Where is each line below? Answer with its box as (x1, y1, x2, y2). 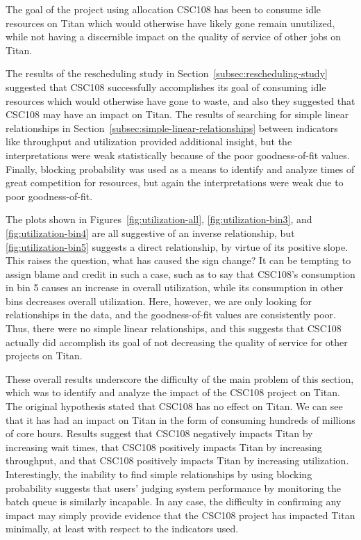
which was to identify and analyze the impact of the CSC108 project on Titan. (6, 385, 340, 400)
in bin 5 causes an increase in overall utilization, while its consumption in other (6, 280, 344, 295)
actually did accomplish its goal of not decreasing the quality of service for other (6, 334, 348, 349)
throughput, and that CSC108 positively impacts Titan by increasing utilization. (6, 453, 349, 468)
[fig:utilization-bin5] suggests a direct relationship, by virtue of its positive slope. (6, 239, 349, 254)
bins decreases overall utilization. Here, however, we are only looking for (6, 293, 312, 308)
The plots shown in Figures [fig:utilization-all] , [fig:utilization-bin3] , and (6, 212, 312, 227)
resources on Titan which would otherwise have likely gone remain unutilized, (6, 15, 335, 30)
